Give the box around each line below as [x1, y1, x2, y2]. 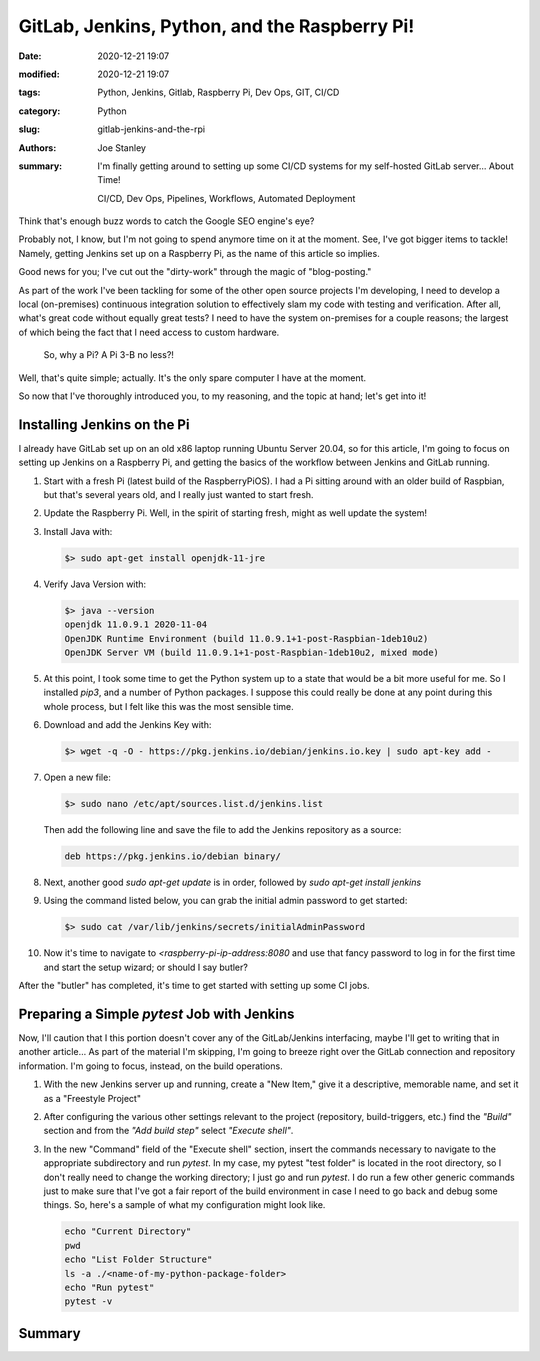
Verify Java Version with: [43, 578, 147, 590]
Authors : [18, 141, 57, 154]
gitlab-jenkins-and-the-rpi [97, 123, 205, 135]
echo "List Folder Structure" [64, 1254, 213, 1265]
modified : [18, 68, 60, 80]
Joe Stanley [97, 141, 147, 154]
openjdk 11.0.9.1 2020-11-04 [64, 619, 208, 630]
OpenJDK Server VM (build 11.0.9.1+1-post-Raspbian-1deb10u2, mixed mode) [64, 646, 440, 658]
